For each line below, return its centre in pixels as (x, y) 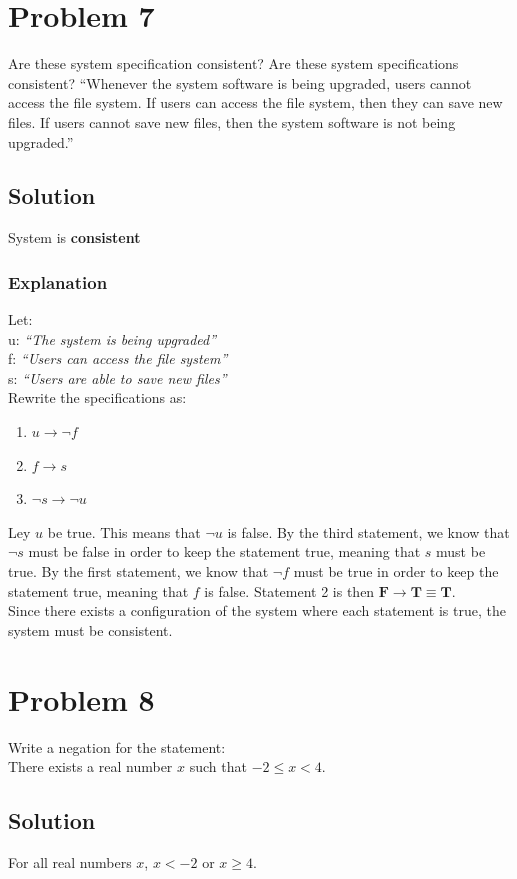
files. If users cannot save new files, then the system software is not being (232, 121)
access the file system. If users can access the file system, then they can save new (255, 102)
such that (218, 766)
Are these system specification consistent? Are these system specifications (233, 63)
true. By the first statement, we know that (138, 571)
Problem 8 (81, 698)
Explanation (58, 281)
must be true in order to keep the (396, 571)
